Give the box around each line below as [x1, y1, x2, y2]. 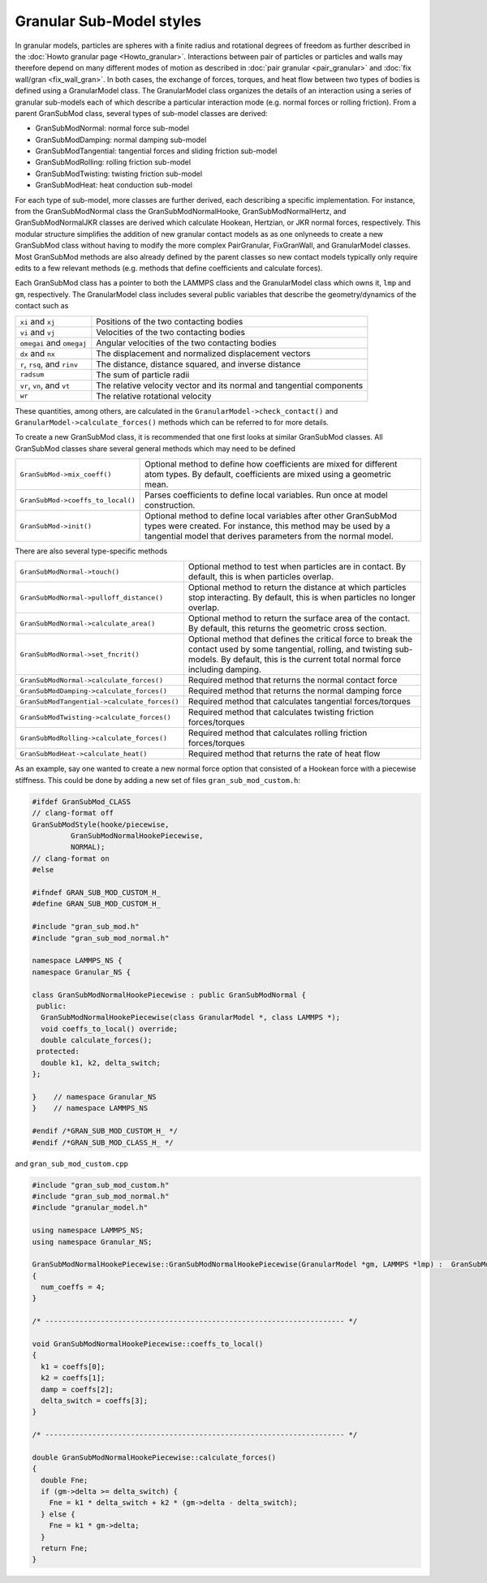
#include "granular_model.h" [32, 1203, 149, 1212]
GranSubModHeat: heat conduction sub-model [35, 180, 192, 190]
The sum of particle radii [96, 369, 190, 381]
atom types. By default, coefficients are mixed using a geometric [144, 469, 392, 480]
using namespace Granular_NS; [32, 1237, 153, 1246]
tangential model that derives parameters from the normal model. [144, 531, 394, 542]
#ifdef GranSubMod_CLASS [32, 797, 131, 807]
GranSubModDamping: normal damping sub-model [35, 135, 207, 144]
